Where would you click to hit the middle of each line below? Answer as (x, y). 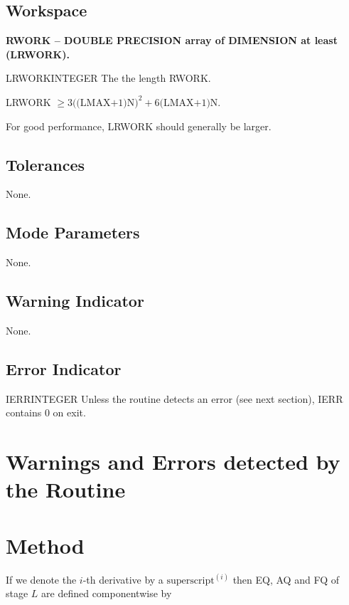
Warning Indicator (75, 301)
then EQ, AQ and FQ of (286, 579)
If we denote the (41, 579)
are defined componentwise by (107, 593)
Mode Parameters (73, 232)
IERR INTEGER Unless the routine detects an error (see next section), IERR (174, 398)
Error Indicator (64, 368)
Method (45, 545)
